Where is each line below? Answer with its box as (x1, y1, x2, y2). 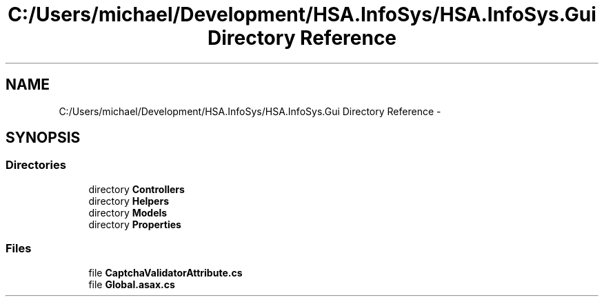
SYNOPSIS (6, 129, 81, 147)
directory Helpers (88, 194, 169, 207)
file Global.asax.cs (88, 278, 175, 290)
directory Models (88, 206, 168, 219)
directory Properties (88, 218, 181, 230)
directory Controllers (88, 183, 185, 195)
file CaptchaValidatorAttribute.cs (88, 266, 243, 279)
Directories (6, 158, 66, 172)
